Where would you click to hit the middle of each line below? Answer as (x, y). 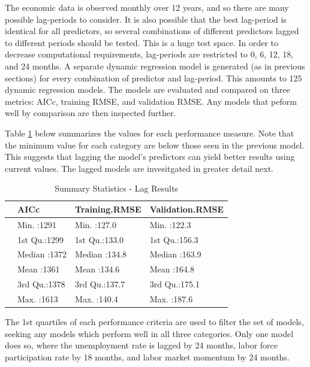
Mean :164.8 (172, 269)
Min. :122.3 (170, 224)
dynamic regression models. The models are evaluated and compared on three (148, 90)
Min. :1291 (37, 224)
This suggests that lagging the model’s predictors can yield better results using (150, 157)
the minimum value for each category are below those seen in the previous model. (155, 145)
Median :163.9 (175, 254)
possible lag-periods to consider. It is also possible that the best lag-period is (146, 19)
